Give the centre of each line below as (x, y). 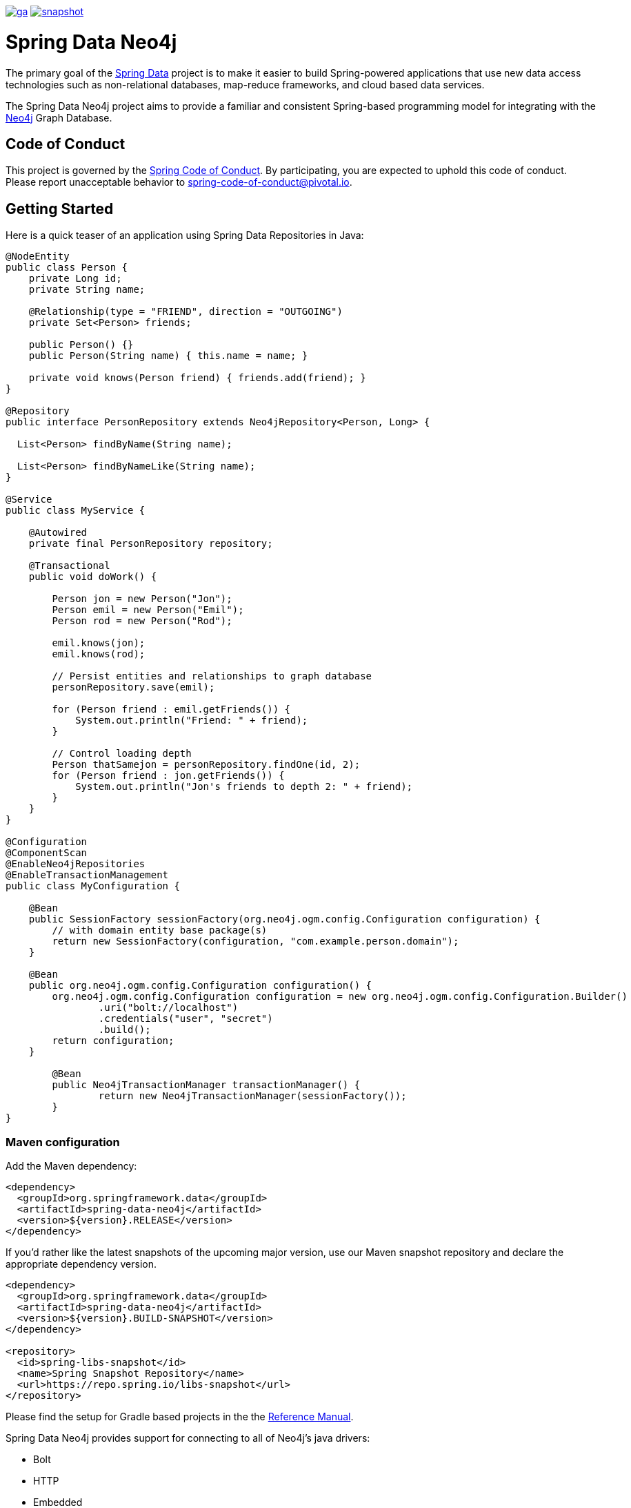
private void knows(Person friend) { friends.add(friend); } (197, 378)
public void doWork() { (93, 577)
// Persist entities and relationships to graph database (212, 676)
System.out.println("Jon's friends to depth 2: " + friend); (244, 787)
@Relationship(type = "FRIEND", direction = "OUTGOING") (186, 312)
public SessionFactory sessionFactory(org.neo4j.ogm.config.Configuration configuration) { (284, 919)
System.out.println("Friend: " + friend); (192, 721)
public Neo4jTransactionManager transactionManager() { (206, 1085)
